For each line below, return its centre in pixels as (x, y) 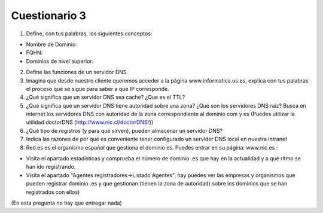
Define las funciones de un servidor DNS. (77, 72)
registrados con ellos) (53, 192)
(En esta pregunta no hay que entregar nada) (66, 203)
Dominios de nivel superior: (60, 61)
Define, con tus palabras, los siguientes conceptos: (89, 34)
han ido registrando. (51, 167)
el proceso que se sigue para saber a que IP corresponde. (98, 89)
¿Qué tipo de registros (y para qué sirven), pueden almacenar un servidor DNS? (124, 130)
